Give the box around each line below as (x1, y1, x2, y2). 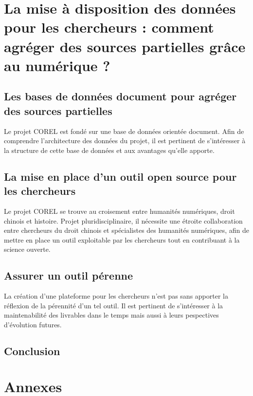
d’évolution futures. (4, 319, 62, 329)
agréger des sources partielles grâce (4, 36, 246, 56)
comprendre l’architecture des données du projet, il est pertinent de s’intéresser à (4, 135, 246, 146)
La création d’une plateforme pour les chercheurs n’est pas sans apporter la (4, 291, 228, 301)
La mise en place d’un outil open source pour (4, 169, 237, 184)
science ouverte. (4, 244, 51, 254)
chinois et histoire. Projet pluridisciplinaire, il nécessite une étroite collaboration (4, 215, 243, 226)
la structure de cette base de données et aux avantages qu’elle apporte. (4, 145, 215, 155)
